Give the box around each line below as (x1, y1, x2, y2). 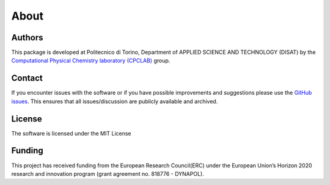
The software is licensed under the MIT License (11, 129, 131, 137)
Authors (11, 32, 43, 43)
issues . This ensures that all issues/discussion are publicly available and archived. (11, 98, 218, 105)
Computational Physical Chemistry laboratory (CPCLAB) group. (11, 57, 170, 64)
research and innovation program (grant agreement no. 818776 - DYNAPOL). (11, 170, 204, 177)
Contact (11, 73, 43, 84)
